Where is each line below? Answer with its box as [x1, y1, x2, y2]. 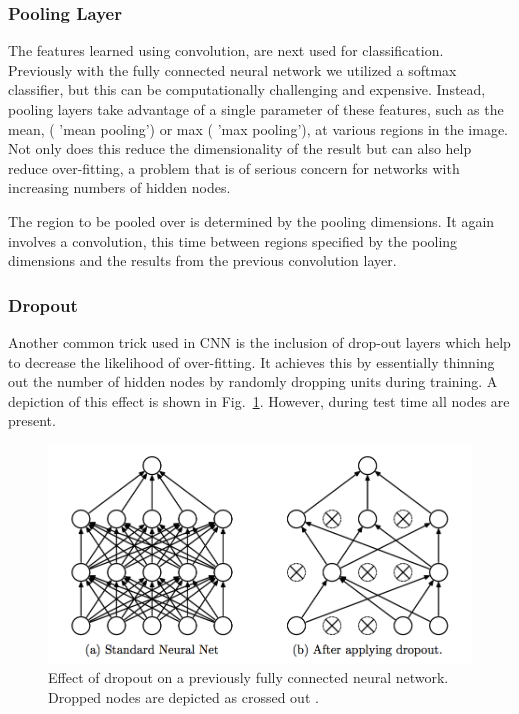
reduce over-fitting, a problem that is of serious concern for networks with [8, 157, 460, 178]
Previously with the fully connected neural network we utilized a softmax [8, 59, 457, 80]
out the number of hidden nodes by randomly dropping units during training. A [8, 371, 498, 392]
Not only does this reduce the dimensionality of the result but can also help [8, 138, 472, 159]
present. [8, 410, 56, 431]
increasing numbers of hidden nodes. [8, 177, 231, 198]
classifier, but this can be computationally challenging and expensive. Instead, [8, 79, 486, 100]
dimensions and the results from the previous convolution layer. [8, 250, 397, 271]
